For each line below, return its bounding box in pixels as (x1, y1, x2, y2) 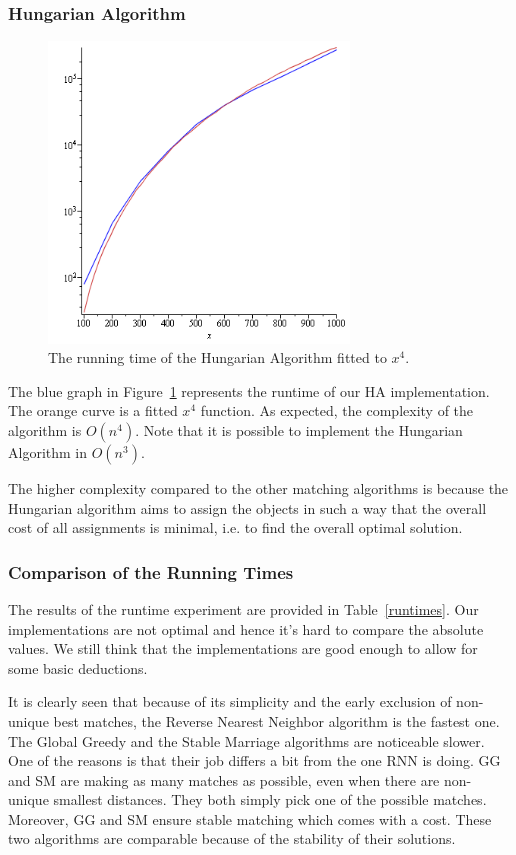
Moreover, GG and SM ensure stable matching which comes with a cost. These (8, 808, 492, 829)
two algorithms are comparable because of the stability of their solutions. (8, 828, 456, 849)
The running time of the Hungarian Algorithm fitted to (48, 347, 387, 368)
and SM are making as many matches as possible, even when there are (8, 769, 440, 790)
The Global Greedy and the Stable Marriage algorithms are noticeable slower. (8, 730, 485, 751)
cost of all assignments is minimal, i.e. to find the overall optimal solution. (8, 517, 463, 538)
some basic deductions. (8, 657, 148, 678)
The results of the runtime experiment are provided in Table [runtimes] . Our (8, 598, 479, 619)
